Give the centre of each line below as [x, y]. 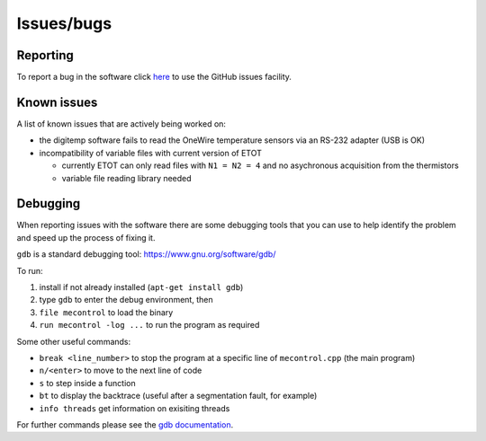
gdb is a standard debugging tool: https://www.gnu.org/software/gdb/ [146, 254]
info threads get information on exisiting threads [135, 408]
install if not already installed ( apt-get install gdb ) [141, 287]
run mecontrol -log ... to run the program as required [149, 325]
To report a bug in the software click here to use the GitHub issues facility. [154, 77]
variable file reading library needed [127, 178]
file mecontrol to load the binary [106, 312]
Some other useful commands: [74, 341]
